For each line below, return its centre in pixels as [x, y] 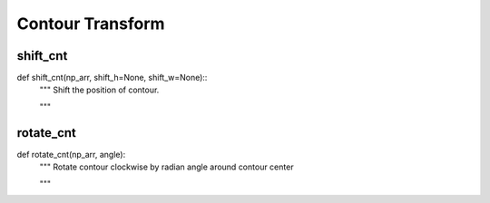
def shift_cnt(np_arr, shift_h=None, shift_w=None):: [112, 78]
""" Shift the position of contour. [99, 90]
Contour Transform [91, 24]
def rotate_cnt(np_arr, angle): [71, 154]
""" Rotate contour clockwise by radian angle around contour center [167, 167]
